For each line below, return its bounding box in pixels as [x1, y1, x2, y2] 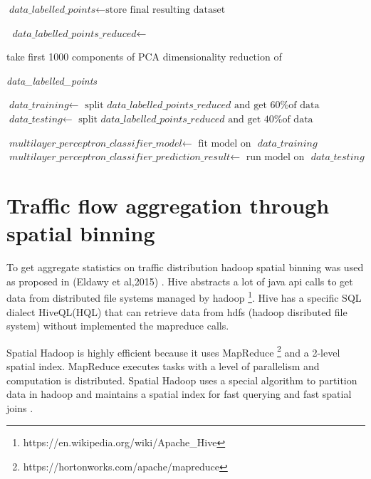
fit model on [198, 138, 251, 149]
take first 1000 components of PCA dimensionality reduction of [6, 49, 282, 64]
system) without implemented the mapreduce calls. [6, 318, 229, 333]
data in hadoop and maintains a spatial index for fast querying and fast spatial [6, 386, 352, 401]
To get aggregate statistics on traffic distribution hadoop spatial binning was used [6, 260, 364, 275]
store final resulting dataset [105, 5, 226, 15]
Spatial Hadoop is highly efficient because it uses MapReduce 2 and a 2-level [6, 342, 340, 359]
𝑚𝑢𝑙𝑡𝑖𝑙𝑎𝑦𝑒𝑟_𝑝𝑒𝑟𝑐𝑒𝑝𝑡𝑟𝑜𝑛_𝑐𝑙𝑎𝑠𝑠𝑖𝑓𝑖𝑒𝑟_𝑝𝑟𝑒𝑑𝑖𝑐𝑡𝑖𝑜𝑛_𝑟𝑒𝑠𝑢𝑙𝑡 [9, 152, 231, 163]
